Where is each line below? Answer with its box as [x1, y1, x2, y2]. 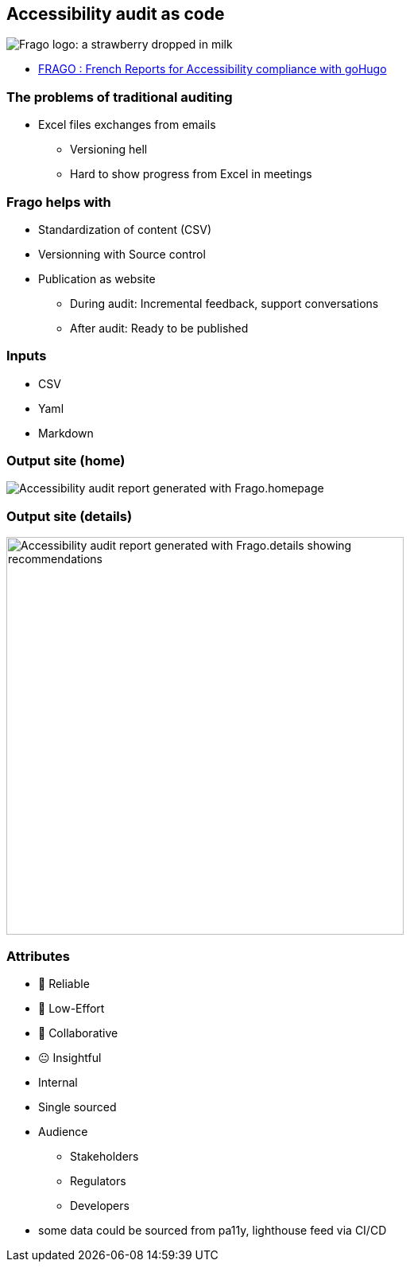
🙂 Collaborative [38, 1025, 118, 1040]
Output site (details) [6, 508, 133, 524]
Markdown [38, 426, 94, 440]
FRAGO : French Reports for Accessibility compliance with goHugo [38, 62, 387, 76]
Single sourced [38, 1099, 117, 1114]
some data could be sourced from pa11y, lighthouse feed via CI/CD [38, 1223, 387, 1237]
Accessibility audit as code [6, 4, 225, 24]
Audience [38, 1124, 88, 1138]
